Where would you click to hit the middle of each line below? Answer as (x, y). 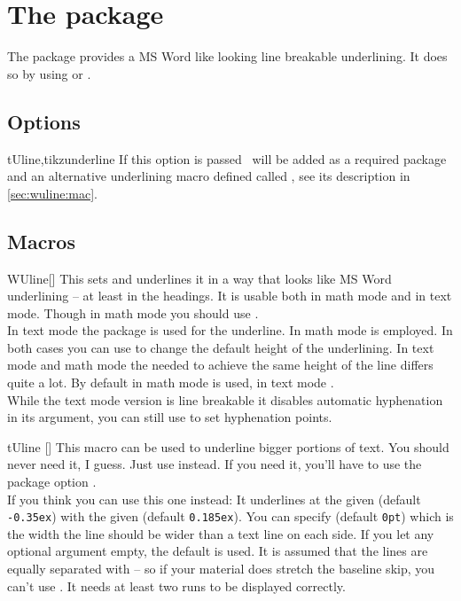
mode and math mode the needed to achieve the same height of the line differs (220, 365)
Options (44, 121)
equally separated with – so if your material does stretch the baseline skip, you (221, 569)
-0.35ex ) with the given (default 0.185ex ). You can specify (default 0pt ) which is (230, 516)
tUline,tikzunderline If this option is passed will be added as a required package (227, 158)
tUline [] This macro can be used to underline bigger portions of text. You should (228, 446)
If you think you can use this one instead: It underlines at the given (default (214, 499)
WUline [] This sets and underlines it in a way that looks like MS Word (199, 278)
